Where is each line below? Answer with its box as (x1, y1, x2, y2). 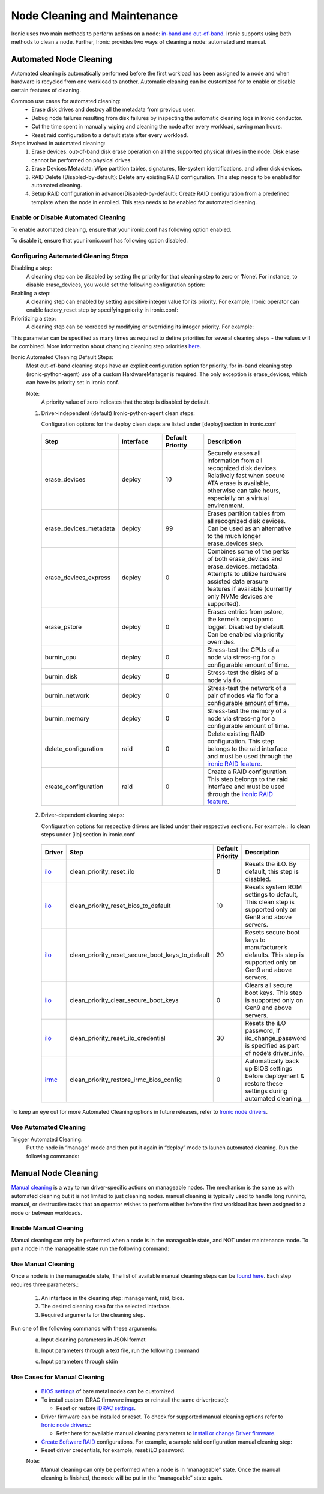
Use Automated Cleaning (11, 1123, 86, 1131)
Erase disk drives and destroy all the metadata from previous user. (31, 106, 195, 113)
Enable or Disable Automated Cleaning (11, 213, 126, 222)
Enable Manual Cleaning (11, 1224, 83, 1232)
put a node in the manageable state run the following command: (11, 1245, 169, 1252)
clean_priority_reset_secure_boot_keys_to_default (70, 951, 210, 959)
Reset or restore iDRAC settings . (56, 1405, 136, 1412)
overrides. (207, 638, 236, 646)
